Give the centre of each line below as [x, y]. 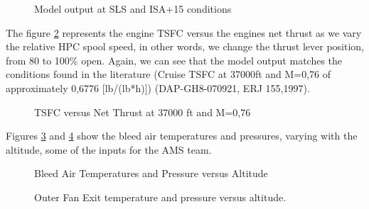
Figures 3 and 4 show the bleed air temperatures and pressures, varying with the [182, 136]
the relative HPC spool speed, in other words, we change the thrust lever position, [185, 46]
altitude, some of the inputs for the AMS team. [109, 149]
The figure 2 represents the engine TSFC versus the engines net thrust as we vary [184, 32]
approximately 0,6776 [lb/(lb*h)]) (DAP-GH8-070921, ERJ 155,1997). [158, 87]
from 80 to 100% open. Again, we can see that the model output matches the [174, 60]
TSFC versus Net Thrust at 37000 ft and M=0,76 [143, 112]
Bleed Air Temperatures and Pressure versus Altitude [151, 173]
